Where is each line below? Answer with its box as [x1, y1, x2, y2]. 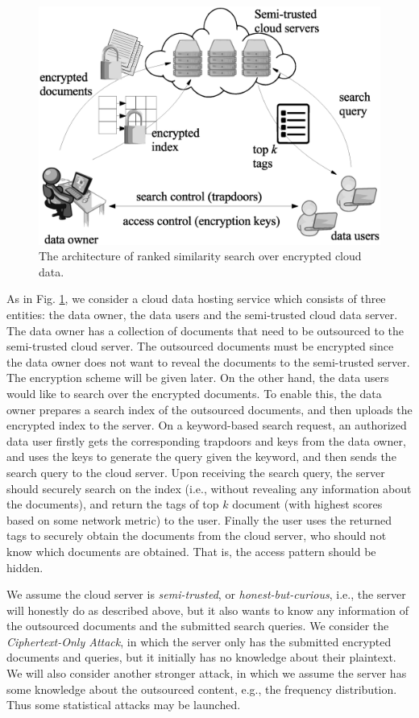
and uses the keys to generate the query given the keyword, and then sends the [6, 448, 396, 465]
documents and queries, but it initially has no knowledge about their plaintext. [6, 649, 396, 666]
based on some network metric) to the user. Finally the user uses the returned [6, 511, 392, 528]
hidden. [6, 558, 44, 575]
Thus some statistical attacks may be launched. [6, 696, 241, 713]
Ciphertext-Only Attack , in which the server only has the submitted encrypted [6, 633, 392, 650]
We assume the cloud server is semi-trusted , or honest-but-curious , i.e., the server [6, 586, 406, 603]
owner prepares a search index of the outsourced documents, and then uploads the [6, 401, 413, 417]
